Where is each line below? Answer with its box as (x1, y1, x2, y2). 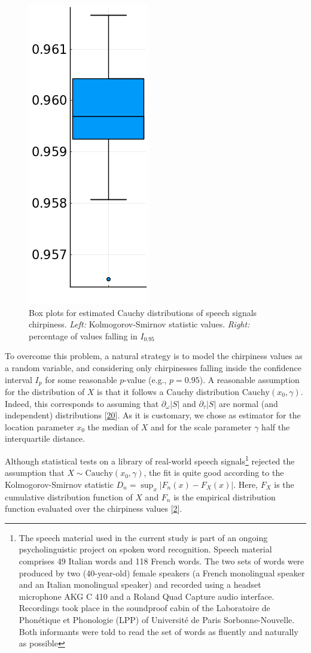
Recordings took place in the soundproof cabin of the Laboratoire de (19, 602, 270, 614)
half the (261, 420, 290, 433)
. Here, (233, 478, 258, 490)
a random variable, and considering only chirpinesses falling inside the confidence (5, 361, 302, 373)
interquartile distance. (5, 432, 85, 445)
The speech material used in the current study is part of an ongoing (19, 531, 268, 543)
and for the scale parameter (150, 420, 252, 433)
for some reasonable (45, 373, 117, 385)
